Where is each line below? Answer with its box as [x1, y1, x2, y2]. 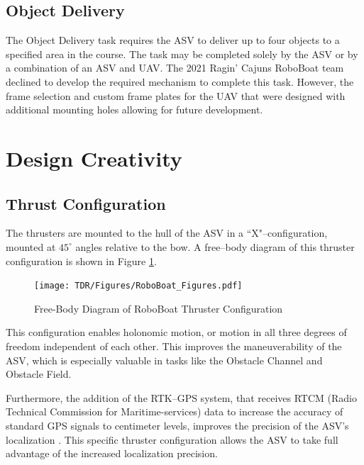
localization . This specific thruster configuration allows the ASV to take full [6, 432, 338, 447]
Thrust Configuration [6, 192, 166, 214]
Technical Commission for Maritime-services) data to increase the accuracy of [6, 404, 343, 419]
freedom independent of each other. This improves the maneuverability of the [6, 338, 342, 353]
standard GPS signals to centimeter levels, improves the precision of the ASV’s [6, 418, 349, 432]
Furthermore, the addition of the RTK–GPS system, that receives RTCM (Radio [6, 390, 357, 405]
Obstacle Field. [6, 366, 72, 381]
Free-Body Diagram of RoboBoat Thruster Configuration [34, 301, 283, 315]
